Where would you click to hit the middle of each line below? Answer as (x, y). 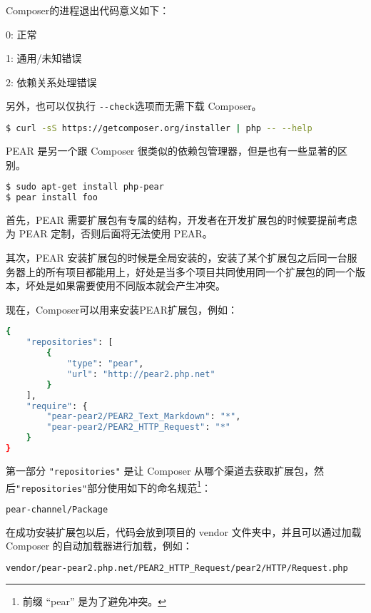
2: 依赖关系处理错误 (51, 82)
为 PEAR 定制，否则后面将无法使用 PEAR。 (109, 233)
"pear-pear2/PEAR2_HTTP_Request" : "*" (139, 427)
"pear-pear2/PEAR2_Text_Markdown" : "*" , (144, 417)
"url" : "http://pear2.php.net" (141, 374)
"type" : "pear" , (105, 364)
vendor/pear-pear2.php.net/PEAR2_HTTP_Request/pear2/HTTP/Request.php (177, 568)
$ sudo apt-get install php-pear (85, 187)
